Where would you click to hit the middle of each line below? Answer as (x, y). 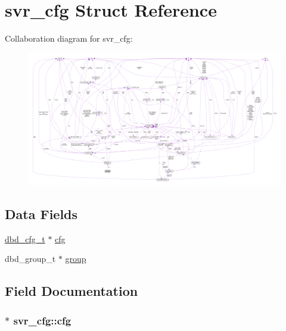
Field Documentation (71, 291)
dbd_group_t (30, 259)
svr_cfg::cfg (42, 320)
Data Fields (41, 214)
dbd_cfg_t (25, 238)
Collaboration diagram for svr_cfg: (69, 38)
